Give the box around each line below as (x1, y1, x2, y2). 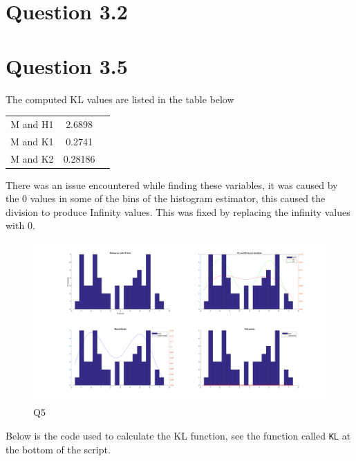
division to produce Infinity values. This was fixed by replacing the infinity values (6, 204, 350, 219)
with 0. (6, 218, 35, 233)
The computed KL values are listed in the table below (6, 91, 234, 106)
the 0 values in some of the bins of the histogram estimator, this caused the (6, 191, 326, 206)
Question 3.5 (6, 51, 128, 80)
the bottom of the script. (6, 442, 111, 456)
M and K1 (10, 134, 54, 148)
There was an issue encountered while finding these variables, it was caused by (6, 177, 338, 192)
